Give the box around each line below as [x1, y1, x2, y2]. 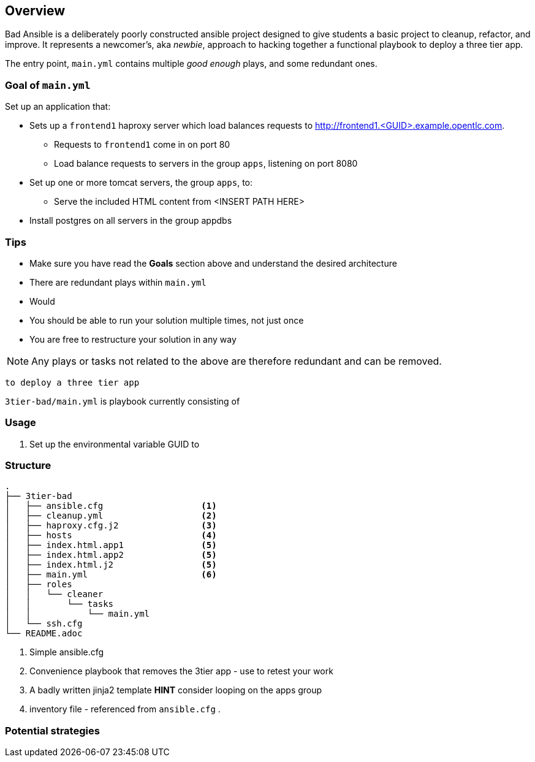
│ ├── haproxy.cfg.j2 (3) [5, 520, 217, 531]
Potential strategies [5, 724, 100, 737]
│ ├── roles [5, 579, 72, 590]
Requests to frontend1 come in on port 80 [54, 139, 230, 150]
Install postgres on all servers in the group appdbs [29, 215, 232, 226]
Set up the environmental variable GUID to [29, 438, 200, 449]
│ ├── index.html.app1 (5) [5, 540, 217, 551]
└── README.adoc [5, 628, 83, 639]
